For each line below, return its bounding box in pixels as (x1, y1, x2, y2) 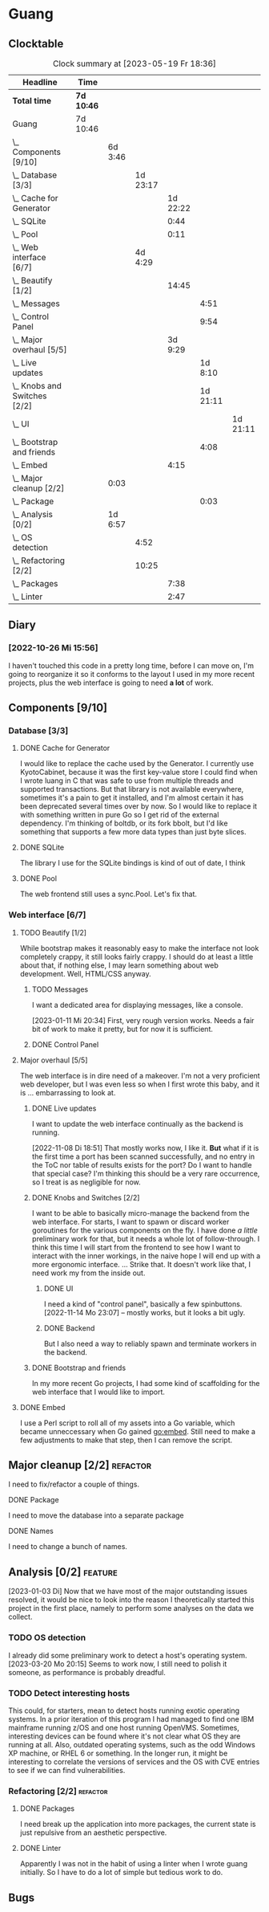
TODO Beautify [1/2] (19, 927, 86, 937)
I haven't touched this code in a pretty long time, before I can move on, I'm (8, 660, 255, 671)
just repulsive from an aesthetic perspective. (19, 1828, 167, 1837)
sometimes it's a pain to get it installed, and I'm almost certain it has (19, 793, 244, 803)
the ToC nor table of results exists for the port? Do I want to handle (31, 1160, 252, 1169)
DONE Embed (19, 1402, 66, 1412)
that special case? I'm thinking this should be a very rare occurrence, (31, 1168, 260, 1178)
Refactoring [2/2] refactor (8, 1785, 108, 1796)
